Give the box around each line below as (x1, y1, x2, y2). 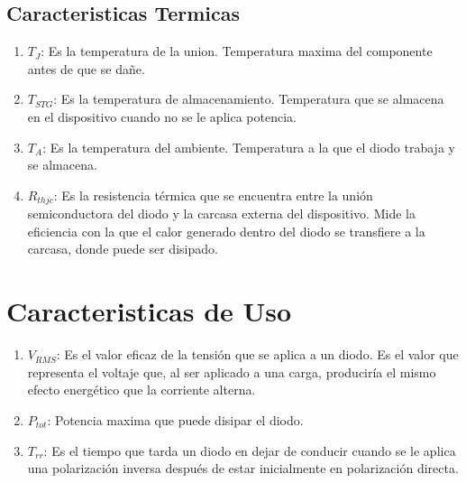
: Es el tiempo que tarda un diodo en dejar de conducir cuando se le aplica (43, 441, 456, 460)
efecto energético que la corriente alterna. (27, 380, 256, 399)
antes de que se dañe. (27, 59, 145, 78)
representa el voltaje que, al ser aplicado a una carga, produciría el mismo (27, 362, 436, 381)
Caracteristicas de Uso (6, 293, 292, 330)
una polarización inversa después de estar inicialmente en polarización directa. (27, 459, 459, 478)
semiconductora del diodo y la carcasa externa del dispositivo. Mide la (27, 204, 416, 223)
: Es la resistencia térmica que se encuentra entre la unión (53, 185, 373, 204)
